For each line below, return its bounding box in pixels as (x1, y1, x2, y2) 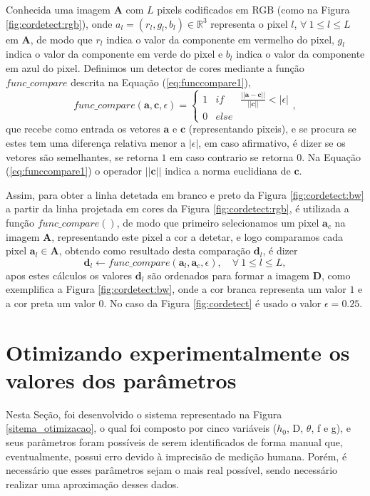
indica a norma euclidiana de (165, 163, 291, 178)
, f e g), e (311, 420, 351, 435)
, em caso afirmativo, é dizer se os (198, 135, 346, 150)
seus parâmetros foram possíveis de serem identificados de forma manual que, (6, 434, 343, 449)
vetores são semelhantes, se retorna (6, 149, 158, 164)
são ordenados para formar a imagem (147, 267, 310, 282)
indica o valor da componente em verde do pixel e (6, 46, 223, 61)
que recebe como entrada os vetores (6, 121, 160, 136)
